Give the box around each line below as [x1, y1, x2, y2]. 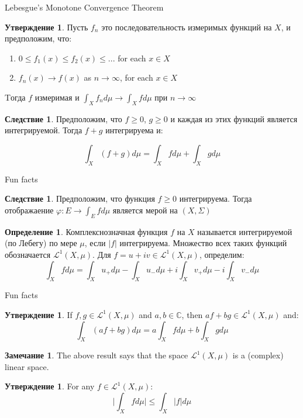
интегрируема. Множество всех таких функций [119, 237, 287, 249]
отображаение [5, 203, 54, 216]
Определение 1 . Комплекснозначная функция [5, 225, 168, 237]
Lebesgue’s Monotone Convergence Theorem [5, 1, 164, 13]
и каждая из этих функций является [170, 112, 298, 125]
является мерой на [112, 203, 178, 216]
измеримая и [35, 91, 80, 103]
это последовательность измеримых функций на [101, 20, 272, 33]
